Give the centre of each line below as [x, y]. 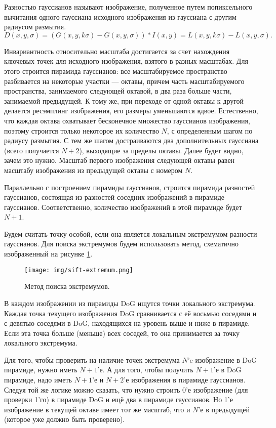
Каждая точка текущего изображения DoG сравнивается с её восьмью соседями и [130, 313]
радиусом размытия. [35, 27]
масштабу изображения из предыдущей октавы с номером [93, 170]
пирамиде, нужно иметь [41, 370]
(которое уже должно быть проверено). [65, 419]
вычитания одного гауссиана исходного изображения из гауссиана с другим [120, 16]
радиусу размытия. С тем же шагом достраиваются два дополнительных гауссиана [131, 140]
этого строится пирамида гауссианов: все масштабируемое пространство [116, 71]
